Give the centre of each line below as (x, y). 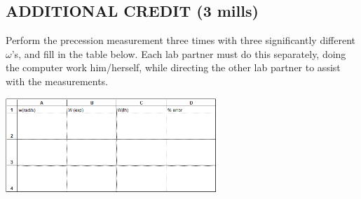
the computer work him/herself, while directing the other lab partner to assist (173, 67)
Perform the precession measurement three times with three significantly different (180, 40)
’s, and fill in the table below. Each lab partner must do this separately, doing (179, 53)
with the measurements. (57, 81)
